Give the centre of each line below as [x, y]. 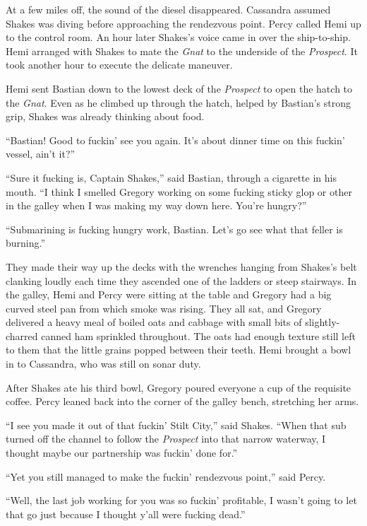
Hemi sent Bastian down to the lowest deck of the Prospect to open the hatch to [179, 88]
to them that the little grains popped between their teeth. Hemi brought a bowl [179, 350]
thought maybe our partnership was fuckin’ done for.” [122, 453]
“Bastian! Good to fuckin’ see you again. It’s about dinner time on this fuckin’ [175, 140]
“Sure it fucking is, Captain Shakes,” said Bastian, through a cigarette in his [171, 177]
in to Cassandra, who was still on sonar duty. [103, 364]
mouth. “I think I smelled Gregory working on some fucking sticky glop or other [179, 191]
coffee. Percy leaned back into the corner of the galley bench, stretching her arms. [182, 401]
